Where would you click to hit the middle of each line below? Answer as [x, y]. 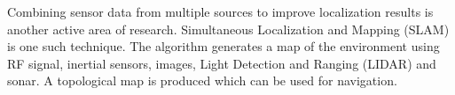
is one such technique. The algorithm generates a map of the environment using [224, 46]
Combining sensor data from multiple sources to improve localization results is [220, 11]
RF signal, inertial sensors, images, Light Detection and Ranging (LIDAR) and [222, 63]
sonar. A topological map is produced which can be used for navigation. [202, 80]
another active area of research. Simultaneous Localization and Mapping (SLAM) [228, 29]
